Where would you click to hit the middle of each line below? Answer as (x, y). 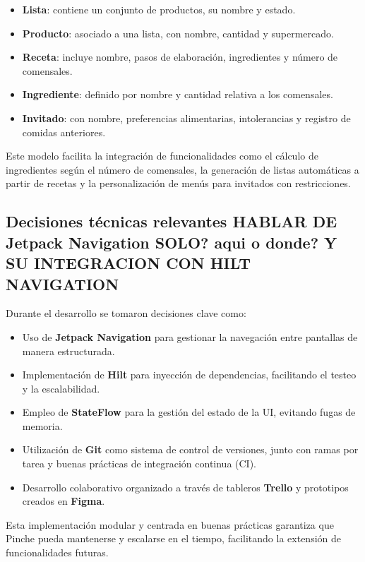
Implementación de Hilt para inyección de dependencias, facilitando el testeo (189, 375)
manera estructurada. (68, 351)
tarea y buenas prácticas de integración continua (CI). (139, 464)
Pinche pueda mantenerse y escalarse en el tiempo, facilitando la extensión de (173, 538)
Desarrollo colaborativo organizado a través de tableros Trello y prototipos (185, 487)
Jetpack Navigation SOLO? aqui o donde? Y (172, 242)
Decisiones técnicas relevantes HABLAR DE (172, 221)
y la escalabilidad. (61, 388)
